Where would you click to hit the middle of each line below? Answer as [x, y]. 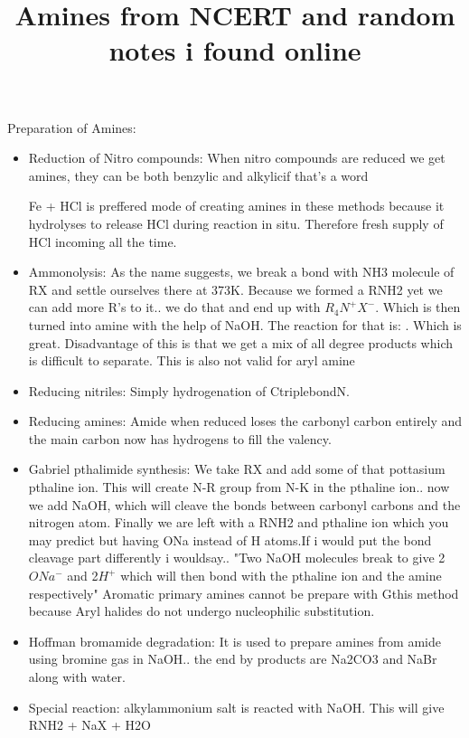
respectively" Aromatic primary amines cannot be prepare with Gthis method [244, 593]
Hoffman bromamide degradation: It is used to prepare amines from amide [234, 641]
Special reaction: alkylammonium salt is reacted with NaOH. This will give [236, 707]
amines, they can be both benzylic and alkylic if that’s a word [198, 175]
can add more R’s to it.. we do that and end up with [174, 307]
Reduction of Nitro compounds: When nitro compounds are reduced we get [237, 158]
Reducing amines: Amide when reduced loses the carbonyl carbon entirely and [245, 421]
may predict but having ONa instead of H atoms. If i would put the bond [230, 539]
